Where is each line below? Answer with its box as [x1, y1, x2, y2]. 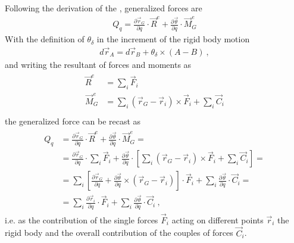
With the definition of [5, 33, 85, 45]
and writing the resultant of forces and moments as [5, 58, 192, 70]
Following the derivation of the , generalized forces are [5, 2, 202, 14]
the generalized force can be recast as [5, 114, 141, 127]
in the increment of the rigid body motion [96, 33, 250, 45]
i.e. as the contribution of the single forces [5, 213, 158, 226]
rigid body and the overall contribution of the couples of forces [5, 226, 233, 239]
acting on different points [171, 213, 264, 226]
